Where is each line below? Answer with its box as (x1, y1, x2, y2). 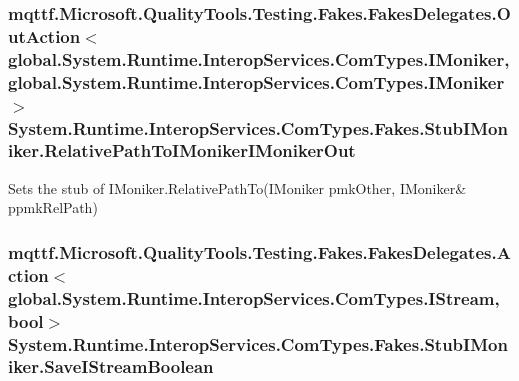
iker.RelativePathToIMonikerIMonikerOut (8, 138, 356, 163)
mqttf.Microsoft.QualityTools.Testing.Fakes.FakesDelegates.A (8, 239, 511, 264)
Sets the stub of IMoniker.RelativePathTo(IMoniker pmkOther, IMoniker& (8, 177, 467, 198)
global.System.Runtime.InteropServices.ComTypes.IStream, (8, 285, 500, 310)
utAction (8, 23, 81, 48)
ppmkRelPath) (8, 197, 98, 218)
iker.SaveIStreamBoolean (8, 354, 214, 379)
